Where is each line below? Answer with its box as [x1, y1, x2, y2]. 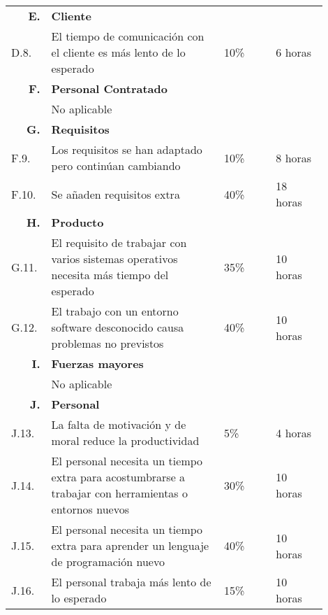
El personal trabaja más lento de [51, 574, 211, 590]
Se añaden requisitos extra [51, 185, 180, 202]
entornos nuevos [51, 501, 129, 517]
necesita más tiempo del [51, 267, 169, 283]
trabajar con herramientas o [51, 485, 188, 501]
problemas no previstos [51, 335, 164, 351]
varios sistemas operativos [51, 250, 178, 267]
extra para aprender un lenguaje [51, 537, 209, 553]
